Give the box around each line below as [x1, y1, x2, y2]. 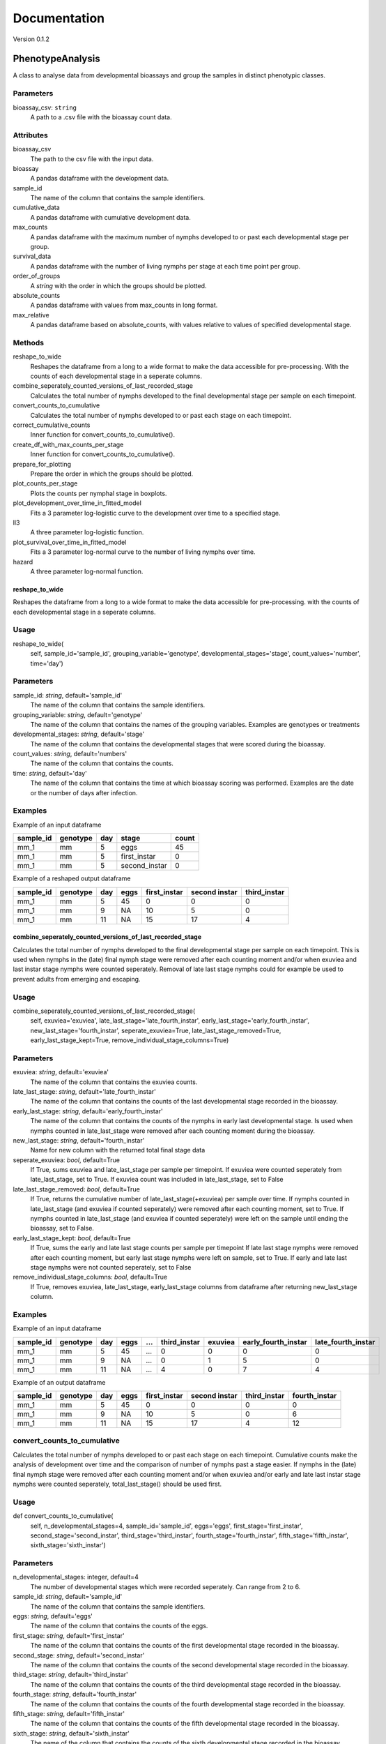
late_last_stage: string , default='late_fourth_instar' [13, 1087, 156, 1095]
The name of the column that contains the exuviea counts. [30, 1078, 198, 1086]
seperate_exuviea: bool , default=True [13, 1155, 120, 1164]
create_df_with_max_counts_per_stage [13, 440, 124, 449]
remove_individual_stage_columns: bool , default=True [13, 1273, 167, 1281]
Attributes [13, 130, 48, 140]
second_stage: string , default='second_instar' [13, 1651, 145, 1660]
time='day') [30, 659, 64, 668]
